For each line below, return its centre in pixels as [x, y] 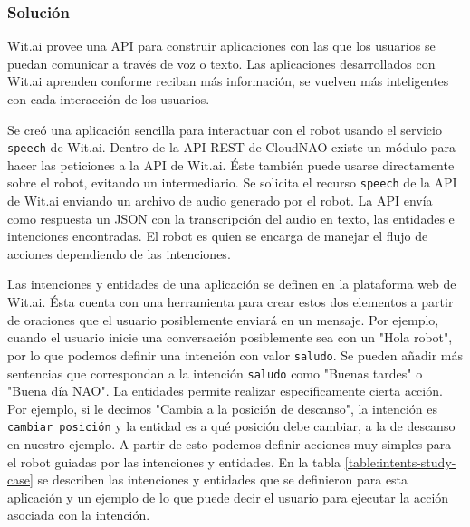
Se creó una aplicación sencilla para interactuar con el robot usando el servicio [225, 129]
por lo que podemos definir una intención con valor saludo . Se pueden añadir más [235, 355]
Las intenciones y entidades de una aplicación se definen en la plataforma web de [232, 284]
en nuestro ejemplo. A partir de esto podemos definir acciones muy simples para [230, 444]
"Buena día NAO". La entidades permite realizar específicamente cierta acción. [225, 391]
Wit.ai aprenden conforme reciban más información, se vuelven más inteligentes [228, 81]
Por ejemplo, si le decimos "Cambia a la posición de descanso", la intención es [223, 408]
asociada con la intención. [79, 515]
